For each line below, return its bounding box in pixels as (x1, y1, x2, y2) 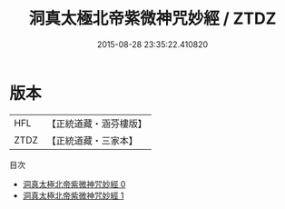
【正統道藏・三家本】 (46, 134, 139, 146)
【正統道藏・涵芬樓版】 (46, 117, 148, 130)
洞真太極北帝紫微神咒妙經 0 (22, 178, 126, 189)
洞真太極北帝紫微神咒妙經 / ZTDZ (28, 8, 277, 29)
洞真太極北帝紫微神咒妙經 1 (22, 190, 124, 201)
